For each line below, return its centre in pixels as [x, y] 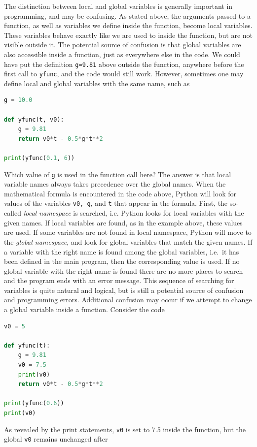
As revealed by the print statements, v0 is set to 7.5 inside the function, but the [125, 429]
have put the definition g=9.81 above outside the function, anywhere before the [124, 64]
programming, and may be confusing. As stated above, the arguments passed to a [127, 16]
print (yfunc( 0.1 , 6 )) [39, 158]
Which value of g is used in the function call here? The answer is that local [118, 174]
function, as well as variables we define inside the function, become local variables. [128, 25]
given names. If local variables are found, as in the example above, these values [123, 222]
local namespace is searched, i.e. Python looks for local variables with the [134, 213]
